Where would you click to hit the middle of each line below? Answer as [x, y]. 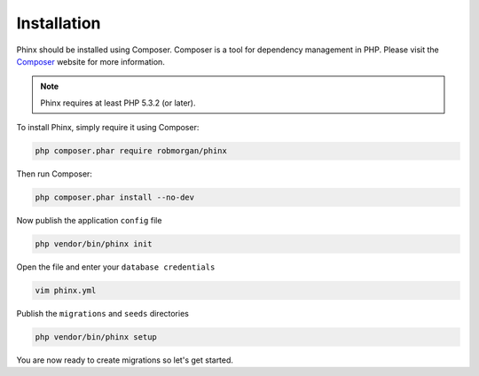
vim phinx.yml [66, 290]
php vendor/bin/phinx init [94, 244]
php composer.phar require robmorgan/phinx [131, 151]
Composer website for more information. [91, 61]
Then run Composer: [55, 174]
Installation [59, 23]
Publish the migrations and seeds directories [103, 313]
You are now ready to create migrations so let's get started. [125, 360]
